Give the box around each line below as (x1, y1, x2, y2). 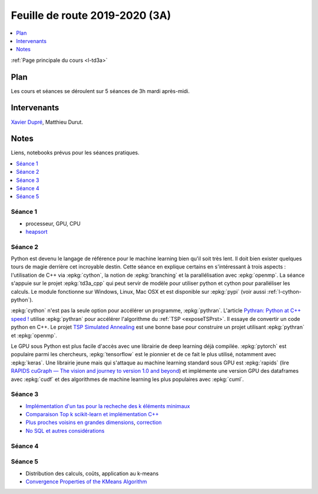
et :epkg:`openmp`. (11, 331, 57, 339)
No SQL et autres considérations (25, 427, 105, 434)
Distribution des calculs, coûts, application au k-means (25, 470, 159, 477)
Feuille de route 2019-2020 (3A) (11, 9, 171, 22)
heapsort (25, 228, 48, 235)
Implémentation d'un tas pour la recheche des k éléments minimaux (25, 402, 190, 409)
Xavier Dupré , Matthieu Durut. (11, 118, 84, 125)
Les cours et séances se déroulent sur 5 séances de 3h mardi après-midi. (11, 87, 190, 94)
